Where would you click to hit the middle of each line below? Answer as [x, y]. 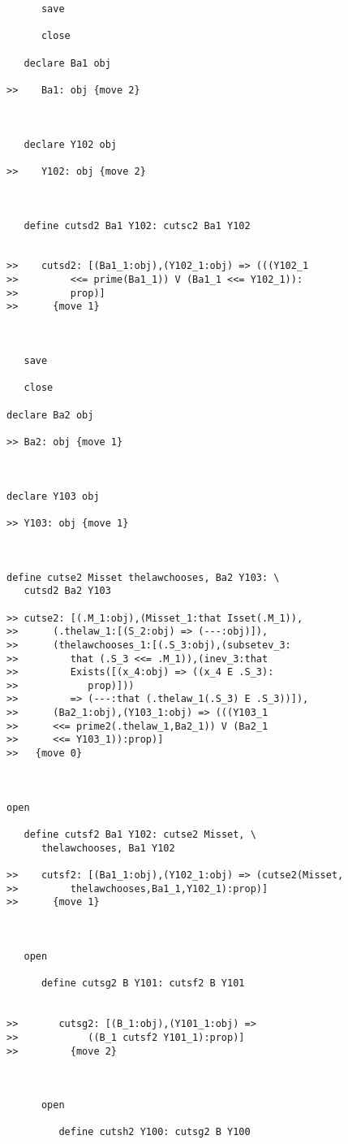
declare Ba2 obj [50, 415]
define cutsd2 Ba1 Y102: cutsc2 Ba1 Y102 [137, 225]
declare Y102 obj [71, 144]
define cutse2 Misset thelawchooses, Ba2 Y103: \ [143, 577]
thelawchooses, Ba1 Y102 [108, 848]
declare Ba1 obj [67, 63]
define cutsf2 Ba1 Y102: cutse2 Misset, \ [140, 835]
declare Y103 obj [53, 496]
